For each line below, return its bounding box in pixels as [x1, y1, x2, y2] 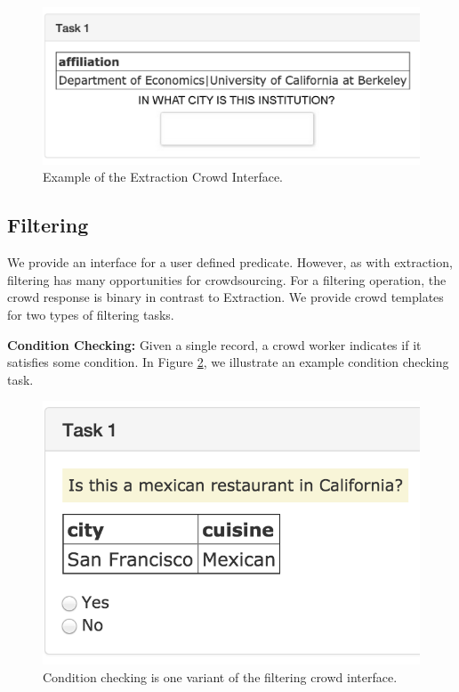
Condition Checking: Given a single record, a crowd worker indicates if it [7, 335, 422, 354]
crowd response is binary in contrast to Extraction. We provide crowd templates [7, 288, 444, 306]
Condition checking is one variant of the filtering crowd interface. [43, 667, 398, 686]
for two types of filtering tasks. [7, 305, 174, 323]
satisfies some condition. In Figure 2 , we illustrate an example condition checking [7, 353, 449, 371]
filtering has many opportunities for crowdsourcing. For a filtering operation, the [7, 270, 447, 289]
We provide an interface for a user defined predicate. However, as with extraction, [7, 253, 453, 272]
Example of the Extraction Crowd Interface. [43, 167, 284, 186]
